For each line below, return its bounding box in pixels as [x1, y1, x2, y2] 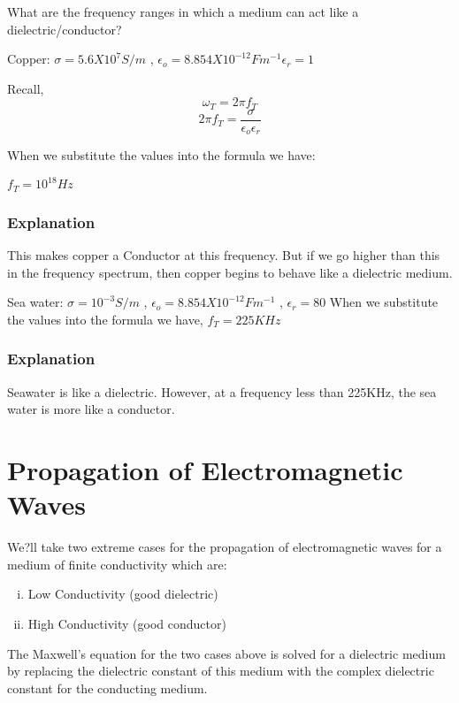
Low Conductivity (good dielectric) [27, 585, 218, 603]
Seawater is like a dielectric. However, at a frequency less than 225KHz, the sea [7, 382, 437, 401]
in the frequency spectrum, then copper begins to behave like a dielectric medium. [7, 263, 453, 281]
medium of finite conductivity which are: [7, 554, 227, 573]
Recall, [7, 79, 44, 97]
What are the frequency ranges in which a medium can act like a [7, 3, 359, 20]
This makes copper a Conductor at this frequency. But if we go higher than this [7, 246, 440, 264]
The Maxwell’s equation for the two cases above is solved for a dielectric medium [7, 644, 446, 662]
